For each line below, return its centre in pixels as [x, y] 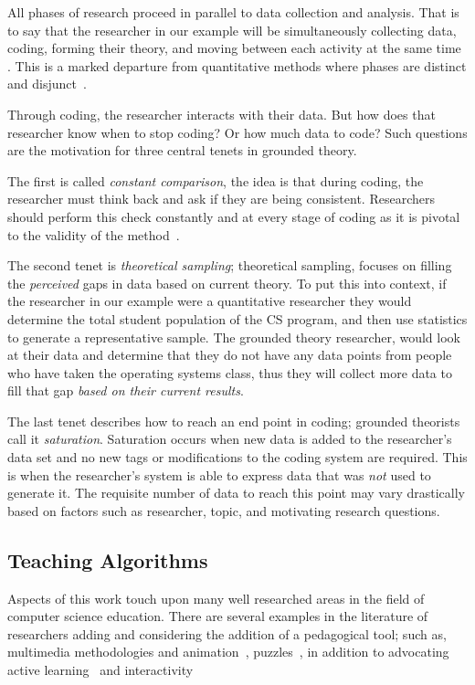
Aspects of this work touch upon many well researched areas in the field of [216, 598]
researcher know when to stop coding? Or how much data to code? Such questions [237, 132]
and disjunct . [47, 84]
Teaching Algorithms [108, 559]
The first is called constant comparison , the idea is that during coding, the [216, 180]
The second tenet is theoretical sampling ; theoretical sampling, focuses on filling [230, 265]
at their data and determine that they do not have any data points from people [230, 355]
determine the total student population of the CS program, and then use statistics [237, 318]
